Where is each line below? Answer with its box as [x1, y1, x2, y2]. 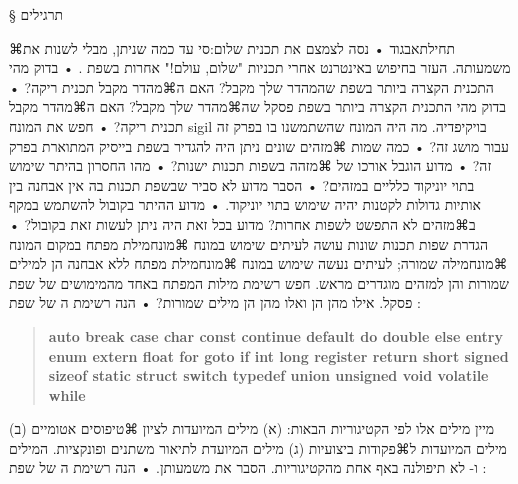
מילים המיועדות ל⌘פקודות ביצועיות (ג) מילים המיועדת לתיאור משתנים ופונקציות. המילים [9, 437, 507, 458]
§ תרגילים [9, 4, 64, 24]
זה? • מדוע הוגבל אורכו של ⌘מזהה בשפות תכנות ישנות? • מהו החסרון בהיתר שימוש [9, 155, 492, 176]
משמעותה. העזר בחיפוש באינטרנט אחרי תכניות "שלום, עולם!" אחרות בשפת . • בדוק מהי [9, 57, 511, 78]
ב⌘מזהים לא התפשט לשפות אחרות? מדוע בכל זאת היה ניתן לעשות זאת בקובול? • [9, 213, 476, 234]
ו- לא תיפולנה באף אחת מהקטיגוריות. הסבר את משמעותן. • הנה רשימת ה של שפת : [9, 457, 487, 478]
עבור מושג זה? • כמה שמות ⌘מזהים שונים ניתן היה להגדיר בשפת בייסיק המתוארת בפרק [9, 135, 510, 156]
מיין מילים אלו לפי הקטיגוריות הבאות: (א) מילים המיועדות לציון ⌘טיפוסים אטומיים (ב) [9, 418, 495, 439]
